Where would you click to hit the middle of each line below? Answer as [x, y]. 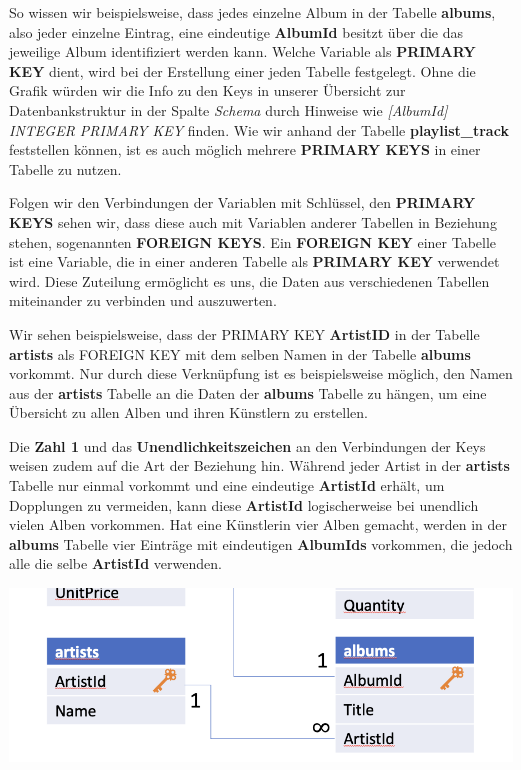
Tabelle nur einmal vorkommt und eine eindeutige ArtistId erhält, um [227, 485]
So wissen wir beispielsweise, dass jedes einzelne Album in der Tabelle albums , [252, 12]
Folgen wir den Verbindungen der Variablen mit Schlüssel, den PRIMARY [242, 202]
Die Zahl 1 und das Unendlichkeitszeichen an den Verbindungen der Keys [247, 445]
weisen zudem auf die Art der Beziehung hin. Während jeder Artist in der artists [259, 465]
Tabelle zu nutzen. [65, 168]
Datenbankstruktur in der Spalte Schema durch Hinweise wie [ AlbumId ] [228, 109]
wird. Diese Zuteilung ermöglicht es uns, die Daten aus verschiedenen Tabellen [249, 280]
